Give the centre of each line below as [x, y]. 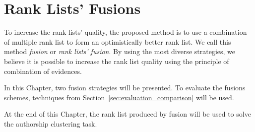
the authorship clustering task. [51, 123]
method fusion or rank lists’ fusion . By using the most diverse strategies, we [120, 51]
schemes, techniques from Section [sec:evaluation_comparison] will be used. [119, 97]
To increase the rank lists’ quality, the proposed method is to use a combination [126, 32]
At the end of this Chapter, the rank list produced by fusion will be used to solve [127, 114]
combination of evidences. [43, 71]
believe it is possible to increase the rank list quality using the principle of [117, 61]
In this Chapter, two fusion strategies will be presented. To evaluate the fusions [125, 88]
